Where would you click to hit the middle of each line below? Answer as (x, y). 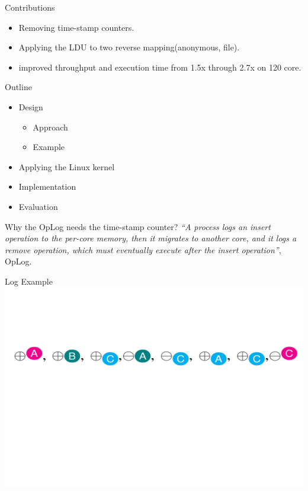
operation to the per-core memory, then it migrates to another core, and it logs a (151, 238)
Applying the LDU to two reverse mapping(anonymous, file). (129, 47)
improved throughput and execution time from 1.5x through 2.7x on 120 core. (160, 67)
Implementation (47, 186)
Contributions (30, 7)
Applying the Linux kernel (67, 166)
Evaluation (38, 206)
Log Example (29, 281)
